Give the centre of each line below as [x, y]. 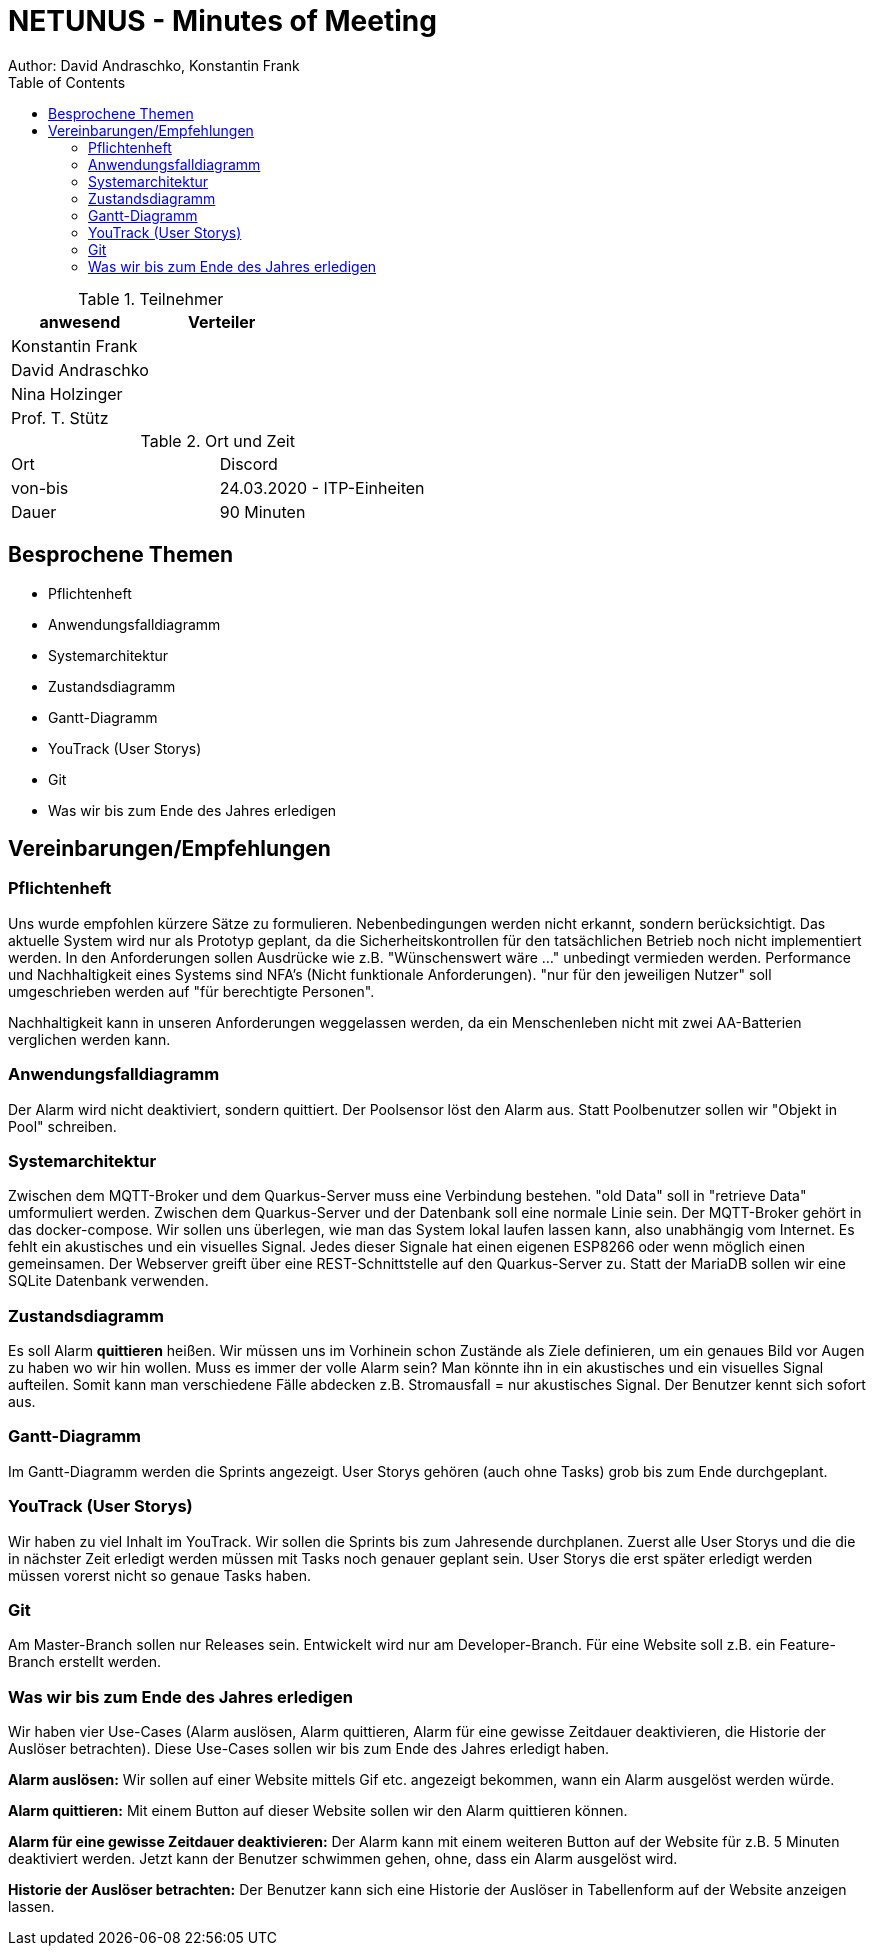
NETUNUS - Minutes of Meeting [222, 21]
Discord [248, 463]
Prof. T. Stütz [60, 417]
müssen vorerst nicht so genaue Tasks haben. [159, 1575]
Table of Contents [67, 82]
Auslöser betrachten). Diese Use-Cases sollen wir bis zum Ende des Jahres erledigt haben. [309, 1749]
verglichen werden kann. [89, 1039]
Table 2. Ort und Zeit [217, 440]
